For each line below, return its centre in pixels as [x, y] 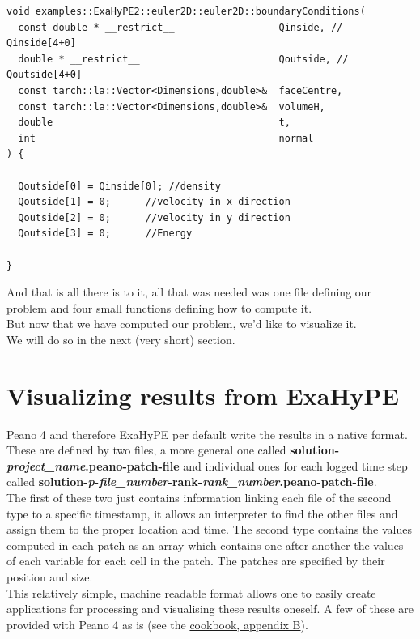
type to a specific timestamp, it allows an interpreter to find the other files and [202, 513]
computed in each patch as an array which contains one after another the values [205, 545]
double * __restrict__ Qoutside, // [183, 59]
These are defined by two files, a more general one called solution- [173, 450]
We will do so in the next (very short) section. [121, 339]
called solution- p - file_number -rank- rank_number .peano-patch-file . [192, 481]
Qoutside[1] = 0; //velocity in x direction [154, 202]
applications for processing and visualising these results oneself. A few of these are [210, 609]
